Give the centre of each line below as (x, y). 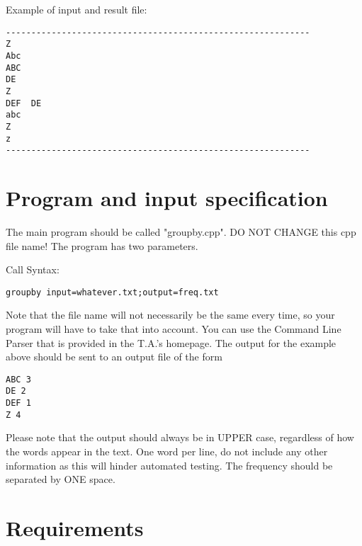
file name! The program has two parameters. (102, 245)
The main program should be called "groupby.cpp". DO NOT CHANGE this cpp (181, 231)
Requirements (75, 527)
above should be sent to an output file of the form (114, 357)
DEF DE (24, 103)
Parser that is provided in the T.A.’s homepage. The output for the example (171, 342)
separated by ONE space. (61, 479)
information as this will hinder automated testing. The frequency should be (169, 465)
